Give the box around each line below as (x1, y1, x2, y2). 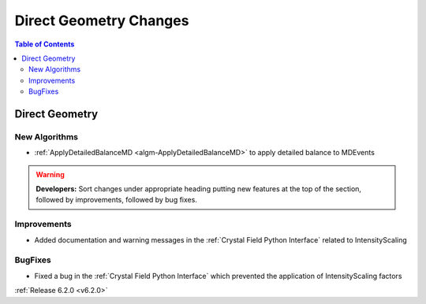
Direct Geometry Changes (14, 12, 189, 29)
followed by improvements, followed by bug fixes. (35, 195, 197, 205)
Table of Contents (14, 39, 75, 49)
